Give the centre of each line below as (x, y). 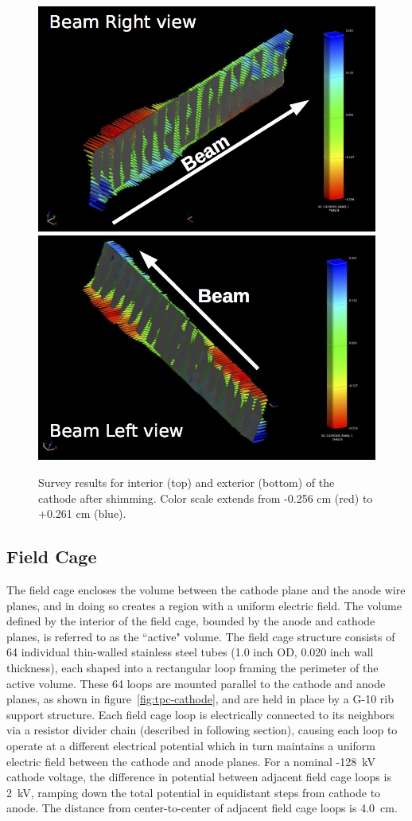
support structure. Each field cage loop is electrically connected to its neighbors (200, 714)
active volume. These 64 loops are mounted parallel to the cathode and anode (196, 683)
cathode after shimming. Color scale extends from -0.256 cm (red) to (206, 498)
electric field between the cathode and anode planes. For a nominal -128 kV (191, 761)
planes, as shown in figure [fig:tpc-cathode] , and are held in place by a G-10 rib (200, 699)
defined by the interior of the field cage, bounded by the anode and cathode (191, 621)
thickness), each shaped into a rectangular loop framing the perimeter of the (192, 667)
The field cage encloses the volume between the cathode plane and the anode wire (206, 590)
